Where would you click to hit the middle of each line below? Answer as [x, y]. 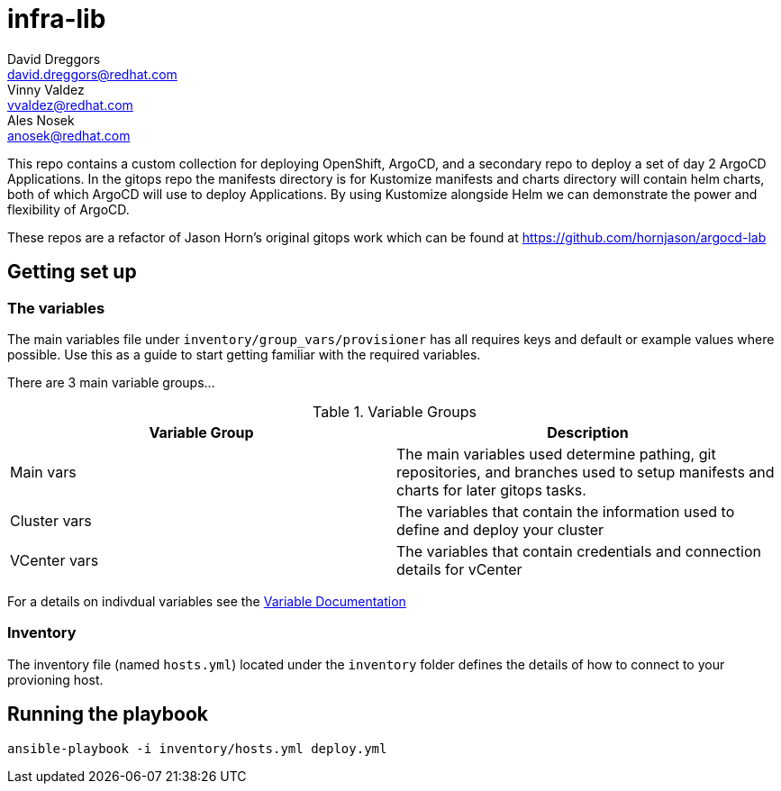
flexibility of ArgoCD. [68, 209]
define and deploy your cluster [500, 529]
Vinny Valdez [46, 89]
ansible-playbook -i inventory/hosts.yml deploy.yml [197, 748]
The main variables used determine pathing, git [556, 454]
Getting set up [72, 272]
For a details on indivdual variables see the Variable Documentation [207, 601]
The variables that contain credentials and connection [579, 551]
